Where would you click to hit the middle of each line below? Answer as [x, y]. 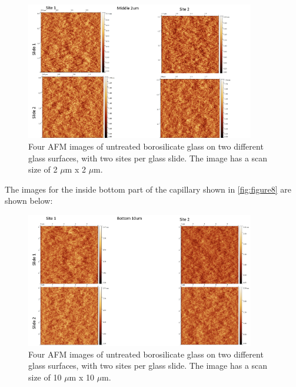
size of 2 [43, 169]
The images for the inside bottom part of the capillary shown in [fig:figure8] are [148, 189]
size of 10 [45, 377]
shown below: [29, 201]
